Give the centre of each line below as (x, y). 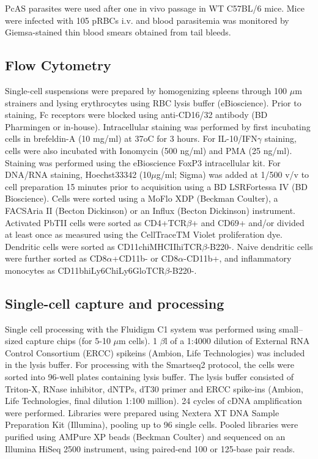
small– (290, 329)
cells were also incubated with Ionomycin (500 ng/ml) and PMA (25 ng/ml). (149, 150)
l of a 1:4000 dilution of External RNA (237, 341)
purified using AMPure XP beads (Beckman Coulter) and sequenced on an (145, 437)
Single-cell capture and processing (115, 303)
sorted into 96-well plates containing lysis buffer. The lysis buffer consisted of (150, 377)
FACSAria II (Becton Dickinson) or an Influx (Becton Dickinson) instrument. (150, 210)
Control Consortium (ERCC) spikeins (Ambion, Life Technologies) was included (155, 352)
